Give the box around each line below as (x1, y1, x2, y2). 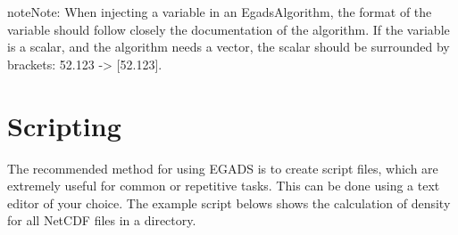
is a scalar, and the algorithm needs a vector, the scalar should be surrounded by (7, 37, 450, 56)
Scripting (7, 107, 121, 143)
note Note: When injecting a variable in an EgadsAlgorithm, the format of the (7, 3, 432, 20)
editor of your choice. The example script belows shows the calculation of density (7, 193, 451, 212)
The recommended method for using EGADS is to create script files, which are (7, 158, 438, 177)
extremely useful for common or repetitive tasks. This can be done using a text (7, 176, 440, 195)
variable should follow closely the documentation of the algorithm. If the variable (7, 20, 450, 38)
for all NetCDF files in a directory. (7, 211, 196, 230)
